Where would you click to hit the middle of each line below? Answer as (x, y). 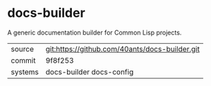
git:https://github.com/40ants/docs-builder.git (122, 49)
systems (25, 72)
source (22, 49)
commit (23, 60)
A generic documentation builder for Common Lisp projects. (95, 32)
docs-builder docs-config (90, 72)
